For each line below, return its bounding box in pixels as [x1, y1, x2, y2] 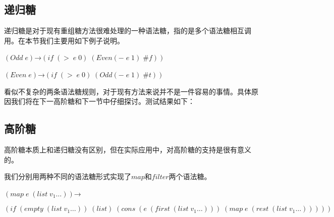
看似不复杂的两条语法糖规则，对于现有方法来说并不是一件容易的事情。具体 [4, 86, 251, 96]
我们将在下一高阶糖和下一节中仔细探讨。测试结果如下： [11, 96, 195, 106]
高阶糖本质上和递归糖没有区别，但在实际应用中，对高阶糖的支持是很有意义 [4, 144, 251, 154]
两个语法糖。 [169, 171, 211, 182]
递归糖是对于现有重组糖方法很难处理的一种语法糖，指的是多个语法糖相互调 [4, 25, 251, 36]
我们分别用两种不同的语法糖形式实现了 [4, 171, 131, 182]
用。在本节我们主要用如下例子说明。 [4, 35, 124, 45]
